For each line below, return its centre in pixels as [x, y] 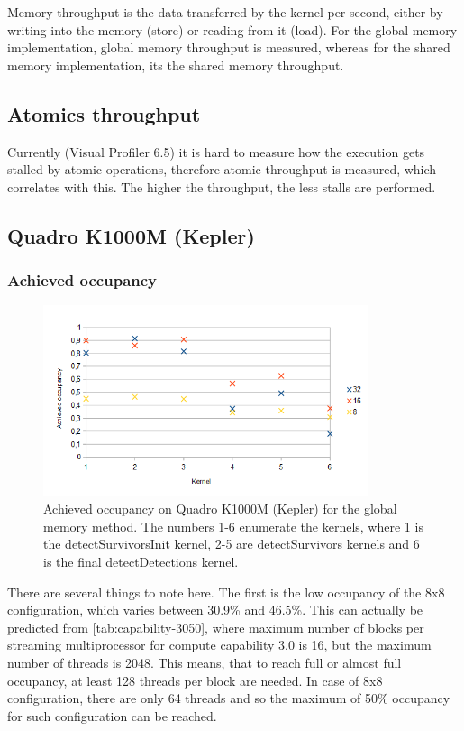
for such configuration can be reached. [112, 715]
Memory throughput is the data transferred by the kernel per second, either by [225, 12]
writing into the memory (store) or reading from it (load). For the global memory [232, 29]
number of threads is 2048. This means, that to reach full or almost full [205, 662]
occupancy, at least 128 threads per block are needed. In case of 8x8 [195, 680]
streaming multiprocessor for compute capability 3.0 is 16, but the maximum [219, 645]
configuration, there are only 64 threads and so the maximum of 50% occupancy [229, 698]
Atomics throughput [104, 113]
